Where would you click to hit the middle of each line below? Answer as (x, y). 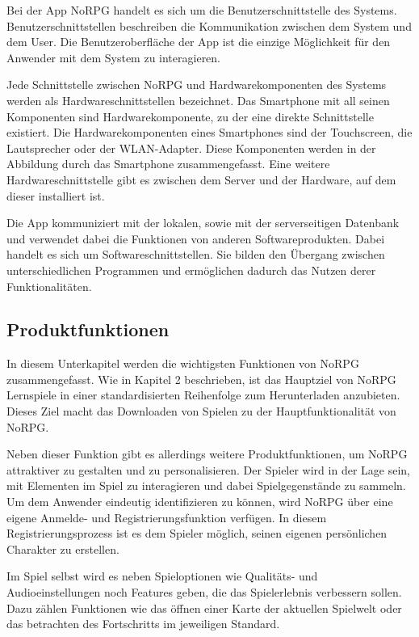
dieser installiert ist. (56, 195)
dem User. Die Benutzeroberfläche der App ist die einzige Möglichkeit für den (199, 42)
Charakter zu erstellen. (63, 548)
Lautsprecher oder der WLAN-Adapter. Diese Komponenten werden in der (191, 148)
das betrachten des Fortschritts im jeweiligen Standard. (143, 624)
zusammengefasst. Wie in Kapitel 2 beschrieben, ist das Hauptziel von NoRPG (201, 379)
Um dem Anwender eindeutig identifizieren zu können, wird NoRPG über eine (200, 502)
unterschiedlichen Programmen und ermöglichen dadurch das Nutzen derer (191, 270)
